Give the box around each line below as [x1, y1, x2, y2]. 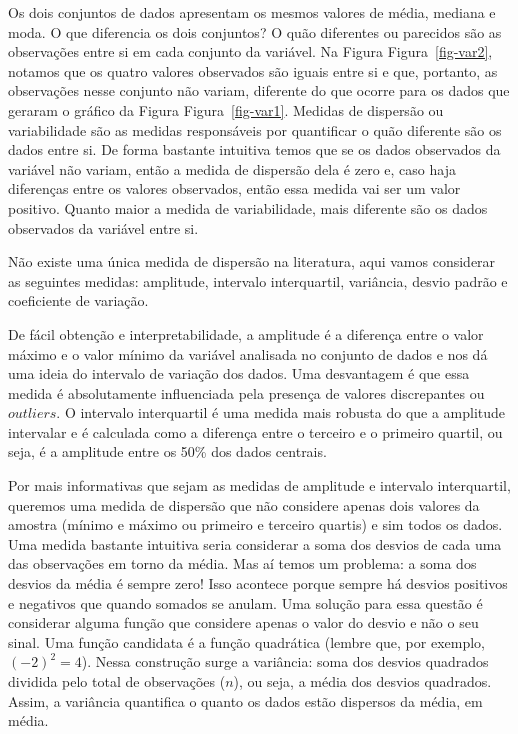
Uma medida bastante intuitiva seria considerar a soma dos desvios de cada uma [8, 533, 502, 554]
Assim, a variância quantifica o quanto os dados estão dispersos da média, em [8, 690, 483, 711]
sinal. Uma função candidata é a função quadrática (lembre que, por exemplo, [8, 631, 485, 652]
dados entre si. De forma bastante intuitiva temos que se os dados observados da [8, 139, 501, 160]
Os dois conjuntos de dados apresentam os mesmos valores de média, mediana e [8, 2, 496, 22]
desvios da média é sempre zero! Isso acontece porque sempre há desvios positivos [8, 573, 508, 594]
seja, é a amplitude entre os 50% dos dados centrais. [8, 441, 327, 462]
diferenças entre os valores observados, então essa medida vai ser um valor [8, 178, 461, 199]
